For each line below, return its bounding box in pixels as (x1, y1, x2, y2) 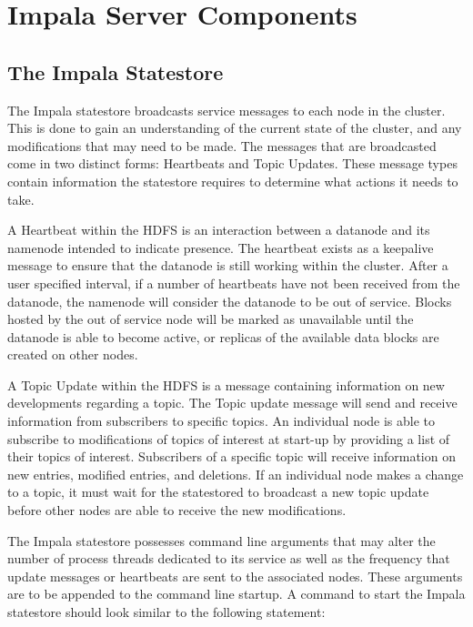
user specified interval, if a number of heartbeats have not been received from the (7, 273, 460, 292)
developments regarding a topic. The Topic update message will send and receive (7, 393, 458, 412)
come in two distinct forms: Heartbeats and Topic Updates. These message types (7, 154, 458, 173)
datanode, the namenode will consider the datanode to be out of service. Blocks (7, 291, 452, 310)
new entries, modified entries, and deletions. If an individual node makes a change (7, 464, 464, 483)
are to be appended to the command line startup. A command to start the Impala (7, 584, 466, 603)
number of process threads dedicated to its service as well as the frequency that (7, 549, 450, 568)
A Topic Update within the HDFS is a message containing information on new (7, 375, 445, 394)
